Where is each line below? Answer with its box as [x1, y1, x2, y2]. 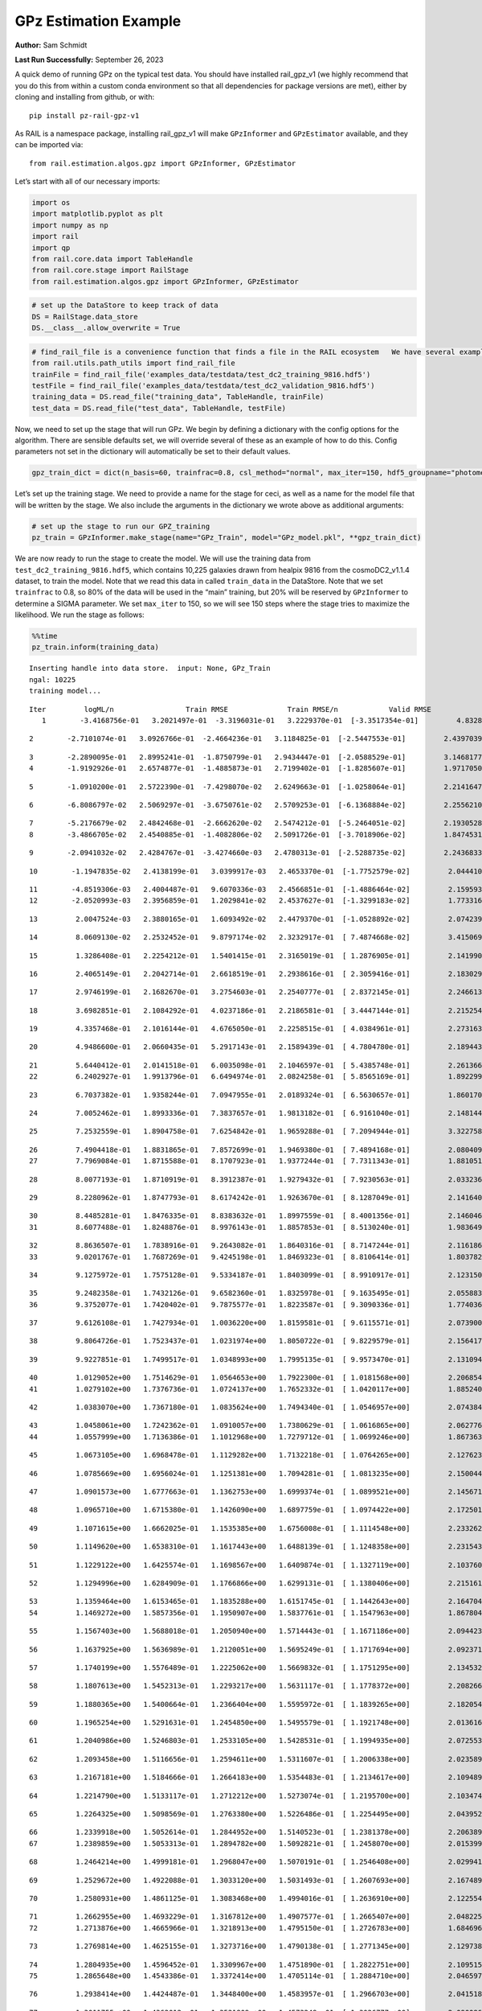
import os [31, 198, 71, 208]
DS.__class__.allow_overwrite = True [31, 323, 181, 333]
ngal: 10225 [29, 675, 76, 684]
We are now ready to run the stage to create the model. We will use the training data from [14, 553, 311, 563]
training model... [29, 686, 102, 696]
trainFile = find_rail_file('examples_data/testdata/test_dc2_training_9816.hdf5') [31, 370, 371, 379]
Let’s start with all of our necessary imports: [14, 177, 161, 187]
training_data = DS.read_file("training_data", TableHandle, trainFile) [31, 393, 325, 401]
